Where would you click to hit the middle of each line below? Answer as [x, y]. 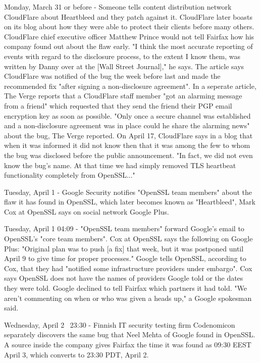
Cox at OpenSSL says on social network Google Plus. [87, 211]
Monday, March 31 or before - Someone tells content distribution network [118, 7]
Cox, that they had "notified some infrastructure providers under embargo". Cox [128, 268]
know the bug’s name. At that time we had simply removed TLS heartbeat [120, 165]
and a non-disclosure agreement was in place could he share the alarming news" [127, 125]
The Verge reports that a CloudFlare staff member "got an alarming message [123, 96]
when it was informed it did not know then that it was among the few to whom [127, 145]
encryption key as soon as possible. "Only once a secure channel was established [127, 115]
